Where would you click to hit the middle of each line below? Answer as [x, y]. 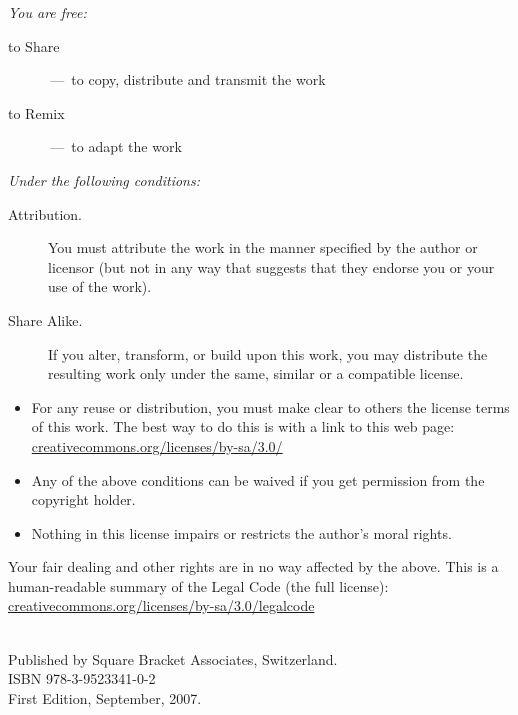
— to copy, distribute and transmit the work [188, 79]
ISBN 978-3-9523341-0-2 [82, 678]
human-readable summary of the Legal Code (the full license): [198, 585]
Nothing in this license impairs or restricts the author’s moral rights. [241, 532]
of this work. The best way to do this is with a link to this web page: [243, 426]
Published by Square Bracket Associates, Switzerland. [173, 658]
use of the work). [100, 286]
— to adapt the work [116, 146]
